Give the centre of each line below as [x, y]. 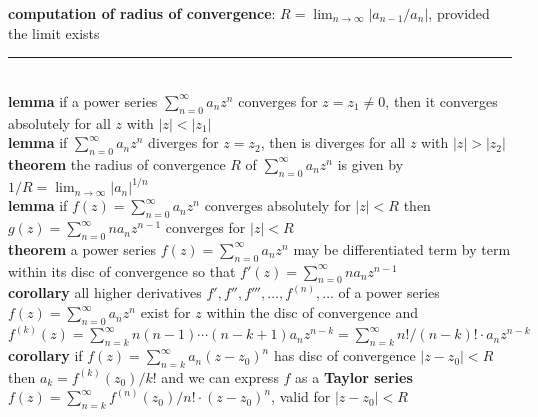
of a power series [389, 292]
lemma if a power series [83, 100]
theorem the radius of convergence [117, 163]
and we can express [220, 376]
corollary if [45, 355]
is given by [370, 163]
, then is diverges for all [333, 142]
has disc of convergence [344, 355]
